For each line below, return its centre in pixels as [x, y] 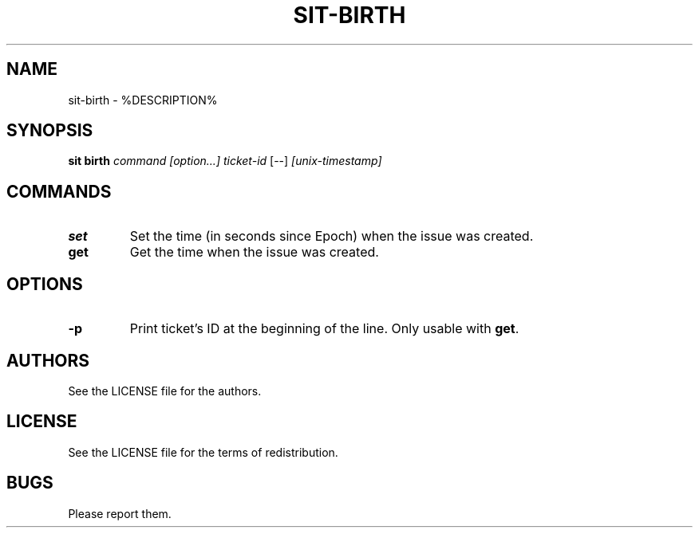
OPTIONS [45, 284]
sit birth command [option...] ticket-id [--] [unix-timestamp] [225, 161]
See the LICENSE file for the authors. [165, 391]
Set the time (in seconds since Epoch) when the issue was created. [332, 236]
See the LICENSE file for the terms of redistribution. [203, 452]
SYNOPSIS [50, 131]
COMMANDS [59, 191]
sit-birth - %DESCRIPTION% [143, 100]
